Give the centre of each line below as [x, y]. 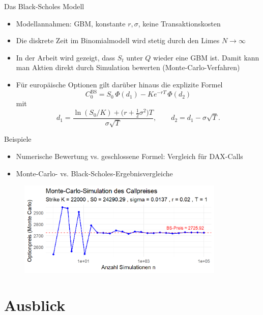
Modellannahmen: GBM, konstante [71, 23]
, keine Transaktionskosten [179, 23]
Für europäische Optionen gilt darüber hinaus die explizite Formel [119, 84]
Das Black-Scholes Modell [44, 6]
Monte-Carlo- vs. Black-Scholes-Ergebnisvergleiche [94, 173]
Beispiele [18, 139]
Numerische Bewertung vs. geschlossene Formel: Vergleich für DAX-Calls [129, 156]
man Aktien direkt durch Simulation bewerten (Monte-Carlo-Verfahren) [128, 67]
